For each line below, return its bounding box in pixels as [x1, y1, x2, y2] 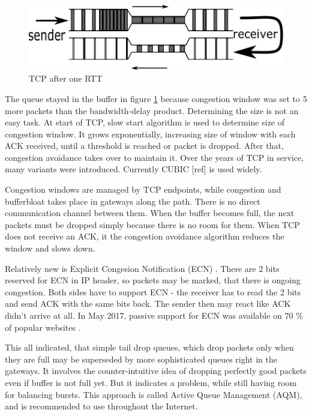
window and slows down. [5, 242, 95, 255]
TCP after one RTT [29, 72, 103, 85]
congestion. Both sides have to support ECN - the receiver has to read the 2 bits [5, 285, 301, 298]
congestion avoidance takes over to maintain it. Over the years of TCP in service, [5, 151, 304, 163]
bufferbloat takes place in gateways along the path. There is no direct [5, 194, 260, 207]
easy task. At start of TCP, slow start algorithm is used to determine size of [5, 116, 285, 128]
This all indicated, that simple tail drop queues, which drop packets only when [5, 341, 294, 354]
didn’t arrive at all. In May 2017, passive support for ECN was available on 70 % [5, 309, 303, 322]
